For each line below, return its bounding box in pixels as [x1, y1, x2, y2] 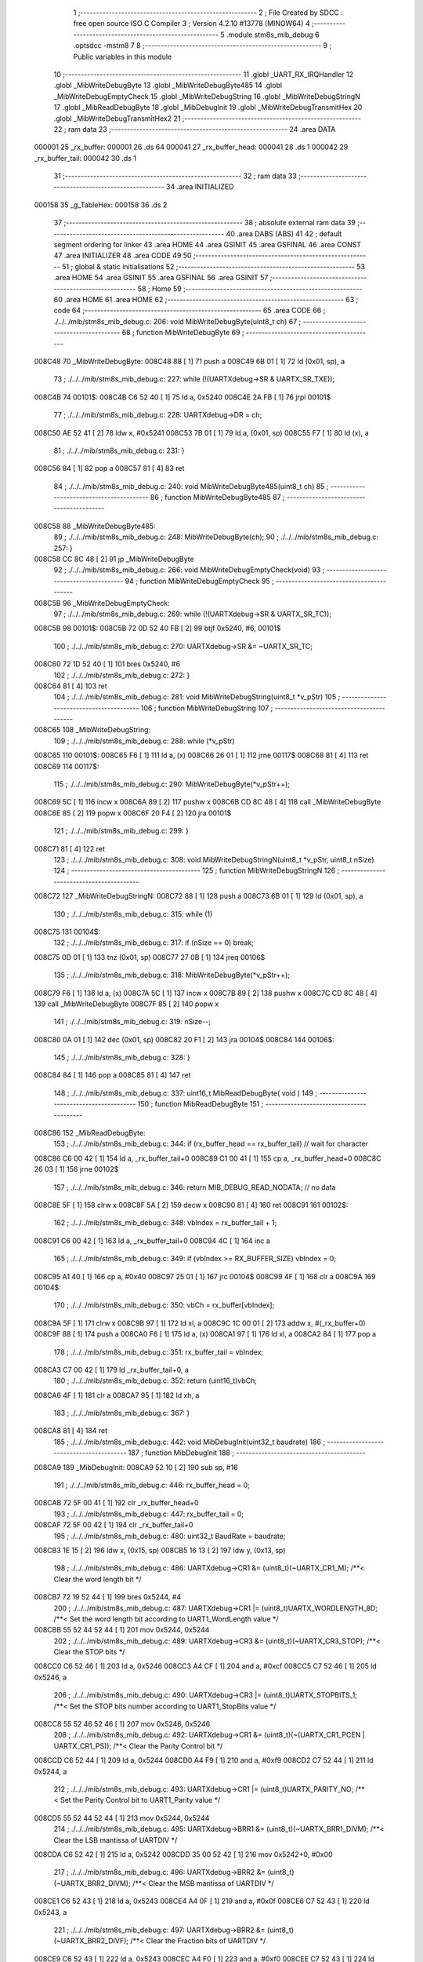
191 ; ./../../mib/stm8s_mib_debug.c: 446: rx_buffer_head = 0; [53, 1480, 251, 1490]
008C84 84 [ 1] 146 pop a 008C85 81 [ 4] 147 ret [34, 1070, 191, 1080]
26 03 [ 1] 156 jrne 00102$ [34, 1165, 119, 1174]
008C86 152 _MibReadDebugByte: [34, 1129, 146, 1138]
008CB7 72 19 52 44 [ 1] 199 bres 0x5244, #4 [34, 1592, 182, 1602]
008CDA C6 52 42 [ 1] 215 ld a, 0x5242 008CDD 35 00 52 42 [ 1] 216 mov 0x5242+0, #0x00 [34, 1849, 333, 1859]
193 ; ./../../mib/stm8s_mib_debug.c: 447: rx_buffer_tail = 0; [53, 1509, 244, 1519]
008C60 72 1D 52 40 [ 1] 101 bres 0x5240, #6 [34, 659, 180, 669]
